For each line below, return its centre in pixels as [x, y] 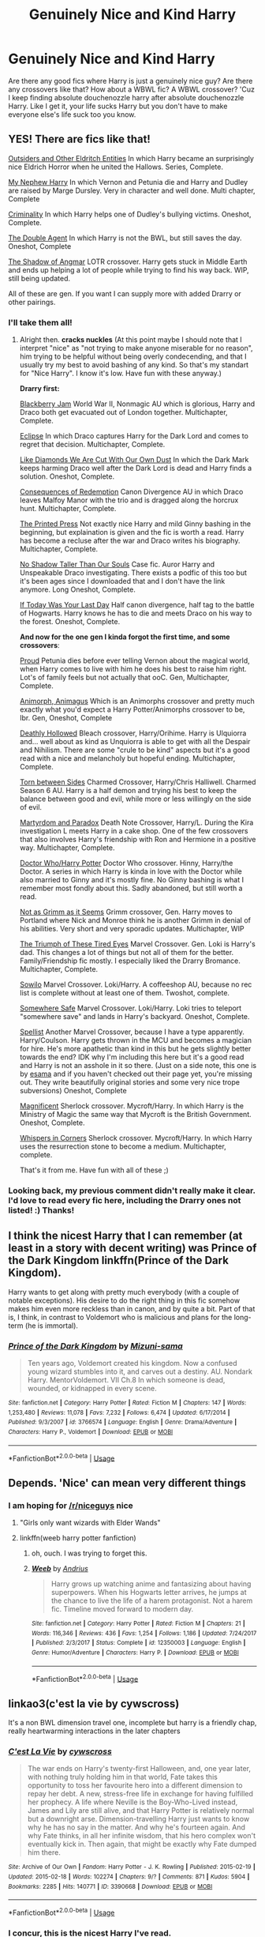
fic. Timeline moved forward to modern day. [122, 1609]
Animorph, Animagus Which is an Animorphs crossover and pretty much [137, 701]
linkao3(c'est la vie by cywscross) [94, 1704]
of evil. [30, 807]
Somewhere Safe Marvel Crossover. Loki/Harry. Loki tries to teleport [131, 1008]
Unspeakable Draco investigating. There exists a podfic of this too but [133, 573]
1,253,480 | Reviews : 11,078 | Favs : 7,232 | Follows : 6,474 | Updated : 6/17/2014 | [119, 1412]
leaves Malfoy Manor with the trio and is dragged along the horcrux [129, 500]
